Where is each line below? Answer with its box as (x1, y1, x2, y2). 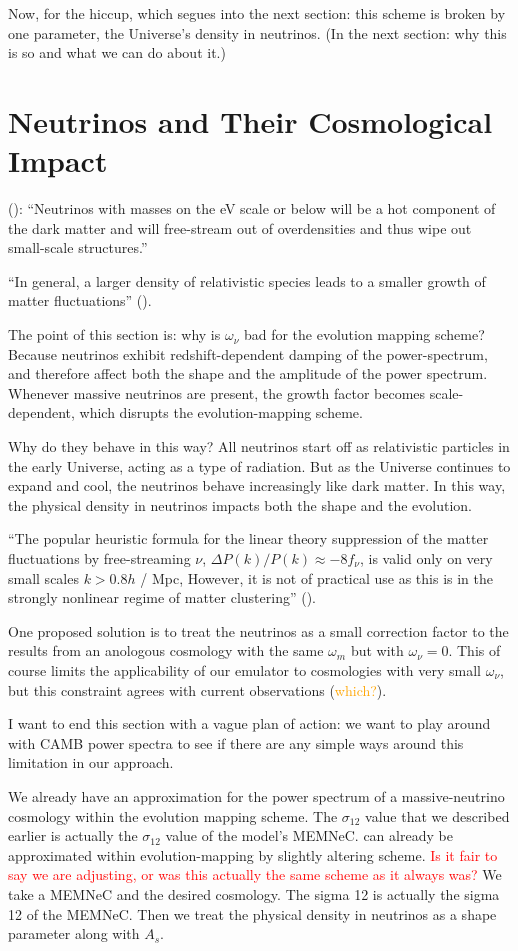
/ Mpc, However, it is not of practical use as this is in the (140, 567, 494, 588)
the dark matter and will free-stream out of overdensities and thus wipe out (8, 217, 472, 238)
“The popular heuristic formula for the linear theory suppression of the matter (8, 528, 489, 549)
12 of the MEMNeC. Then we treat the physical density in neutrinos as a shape (8, 903, 497, 924)
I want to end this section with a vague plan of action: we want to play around (8, 713, 491, 734)
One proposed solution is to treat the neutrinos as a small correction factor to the (8, 620, 509, 641)
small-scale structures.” (8, 237, 148, 258)
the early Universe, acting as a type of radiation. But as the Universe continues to (8, 455, 511, 476)
